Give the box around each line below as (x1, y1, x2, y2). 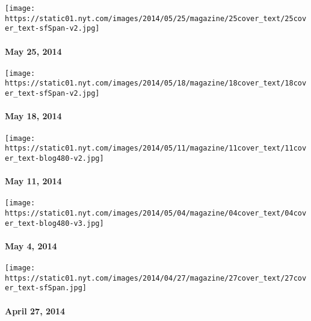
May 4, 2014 (5, 239, 57, 252)
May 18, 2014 (5, 110, 62, 122)
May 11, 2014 (5, 175, 62, 187)
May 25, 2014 (5, 45, 62, 57)
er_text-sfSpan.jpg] (5, 284, 87, 293)
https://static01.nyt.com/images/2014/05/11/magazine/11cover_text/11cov (5, 144, 307, 153)
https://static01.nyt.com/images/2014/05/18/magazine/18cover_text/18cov (5, 79, 307, 88)
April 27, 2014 (5, 304, 66, 317)
